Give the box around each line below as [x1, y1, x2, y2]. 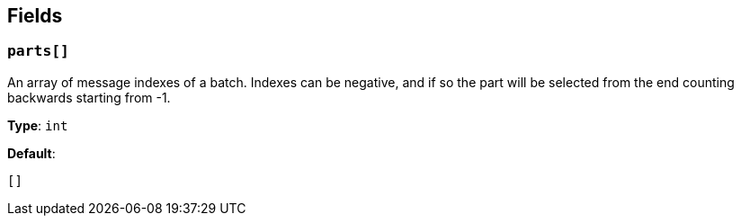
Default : [7, 145, 56, 161]
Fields [7, 4, 63, 27]
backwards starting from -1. [7, 89, 171, 105]
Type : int [7, 117, 68, 133]
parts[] [7, 42, 69, 60]
